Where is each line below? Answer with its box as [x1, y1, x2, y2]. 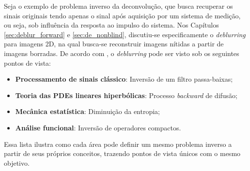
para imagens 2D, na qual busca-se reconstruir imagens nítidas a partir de [4, 39, 224, 49]
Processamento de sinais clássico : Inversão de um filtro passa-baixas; [15, 74, 233, 84]
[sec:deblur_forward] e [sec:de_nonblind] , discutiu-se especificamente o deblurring [4, 29, 246, 39]
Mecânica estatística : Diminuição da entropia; [15, 106, 160, 116]
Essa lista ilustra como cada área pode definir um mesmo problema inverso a [4, 139, 232, 149]
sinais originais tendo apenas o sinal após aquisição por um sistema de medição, [4, 10, 241, 20]
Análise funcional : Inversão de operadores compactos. [15, 122, 181, 132]
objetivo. [4, 157, 30, 168]
